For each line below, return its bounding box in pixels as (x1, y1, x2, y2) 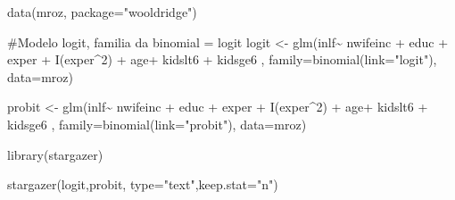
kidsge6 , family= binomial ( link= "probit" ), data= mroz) (7, 114, 307, 133)
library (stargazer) (7, 145, 103, 163)
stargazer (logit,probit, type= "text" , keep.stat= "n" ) (7, 175, 278, 194)
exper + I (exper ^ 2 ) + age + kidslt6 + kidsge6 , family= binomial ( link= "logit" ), (7, 50, 437, 69)
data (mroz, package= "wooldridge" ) (7, 3, 197, 21)
